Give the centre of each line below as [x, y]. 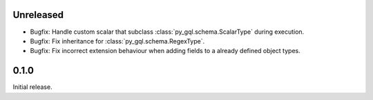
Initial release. [32, 87]
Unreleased [38, 15]
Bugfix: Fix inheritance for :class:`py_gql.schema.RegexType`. [117, 41]
